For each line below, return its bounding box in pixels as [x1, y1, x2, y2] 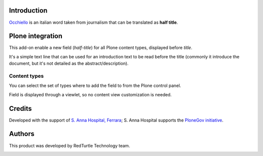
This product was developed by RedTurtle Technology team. [9, 142, 130, 148]
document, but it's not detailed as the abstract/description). [9, 61, 129, 67]
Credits [9, 104, 32, 113]
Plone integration [9, 32, 63, 40]
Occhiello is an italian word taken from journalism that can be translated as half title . [9, 19, 178, 25]
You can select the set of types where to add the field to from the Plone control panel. [9, 83, 181, 88]
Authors [9, 130, 35, 138]
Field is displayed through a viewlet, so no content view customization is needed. [9, 91, 172, 97]
